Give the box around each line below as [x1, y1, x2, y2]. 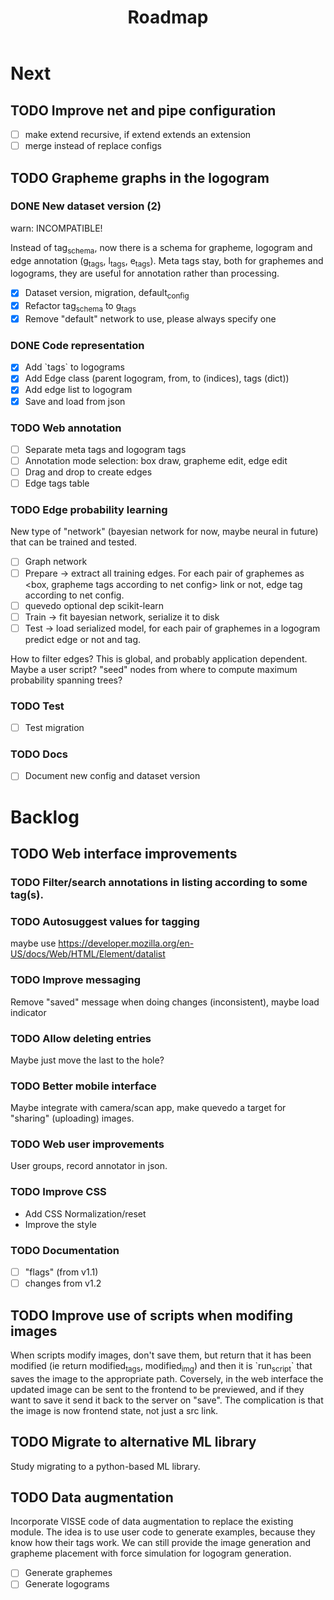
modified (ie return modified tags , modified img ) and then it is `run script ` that [10, 1360, 313, 1374]
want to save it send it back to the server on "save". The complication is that [10, 1394, 324, 1406]
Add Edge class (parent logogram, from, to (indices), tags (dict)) [24, 372, 290, 385]
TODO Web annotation [10, 421, 122, 435]
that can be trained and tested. [10, 536, 138, 548]
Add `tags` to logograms [24, 361, 125, 373]
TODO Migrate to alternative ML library [10, 1434, 257, 1451]
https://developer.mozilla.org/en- [58, 937, 195, 950]
